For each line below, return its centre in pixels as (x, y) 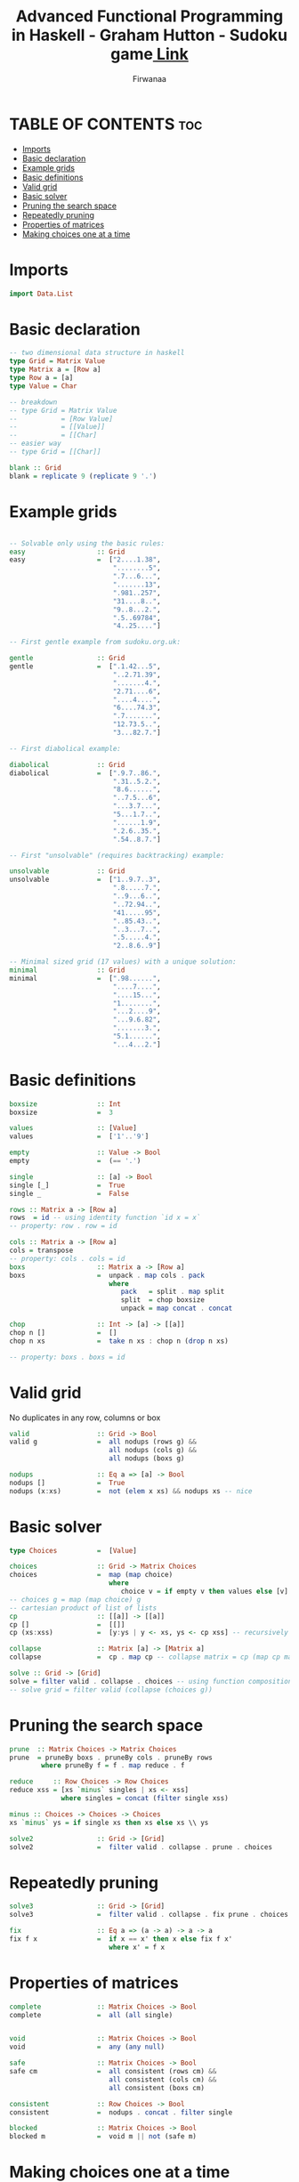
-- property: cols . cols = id (67, 1258)
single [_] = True (67, 1185)
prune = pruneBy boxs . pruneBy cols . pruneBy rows (111, 1758)
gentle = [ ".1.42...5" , (85, 667)
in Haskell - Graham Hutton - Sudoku (149, 35)
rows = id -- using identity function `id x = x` (105, 1218)
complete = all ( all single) (91, 2015)
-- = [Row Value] (61, 419)
